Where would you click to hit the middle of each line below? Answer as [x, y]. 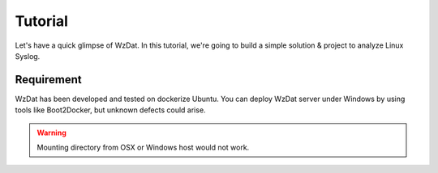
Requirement [49, 80]
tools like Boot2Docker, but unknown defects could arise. [110, 110]
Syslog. [28, 56]
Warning [52, 133]
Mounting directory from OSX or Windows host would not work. [143, 148]
